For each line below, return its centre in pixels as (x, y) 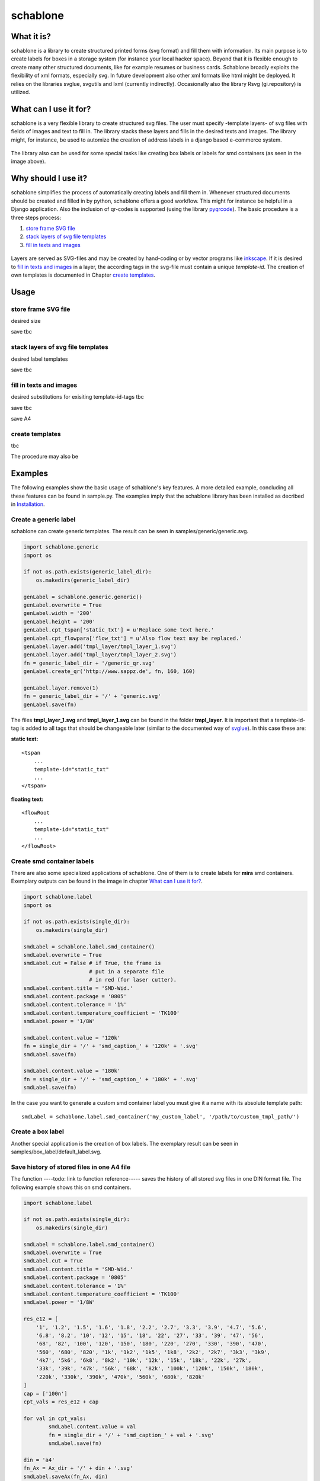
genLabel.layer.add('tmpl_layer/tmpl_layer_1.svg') (100, 646)
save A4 (21, 418)
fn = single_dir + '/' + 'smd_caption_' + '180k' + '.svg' (111, 1079)
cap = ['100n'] (45, 1393)
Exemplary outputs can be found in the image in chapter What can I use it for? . (107, 881)
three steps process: (36, 217)
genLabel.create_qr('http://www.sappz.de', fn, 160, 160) (109, 671)
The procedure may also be (45, 457)
